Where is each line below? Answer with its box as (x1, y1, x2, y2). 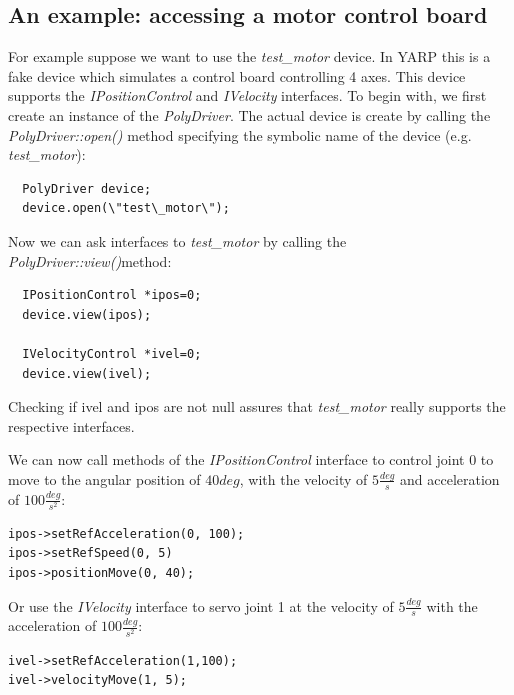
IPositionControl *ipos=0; (22, 288, 202, 303)
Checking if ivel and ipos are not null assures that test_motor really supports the (8, 396, 506, 417)
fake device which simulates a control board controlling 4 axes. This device (8, 65, 466, 86)
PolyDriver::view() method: (8, 250, 172, 271)
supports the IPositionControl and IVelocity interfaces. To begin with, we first (8, 85, 487, 106)
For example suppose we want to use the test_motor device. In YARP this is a (8, 46, 491, 67)
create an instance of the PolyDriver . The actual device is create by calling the (8, 104, 491, 125)
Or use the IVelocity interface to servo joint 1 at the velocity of (8, 595, 394, 616)
